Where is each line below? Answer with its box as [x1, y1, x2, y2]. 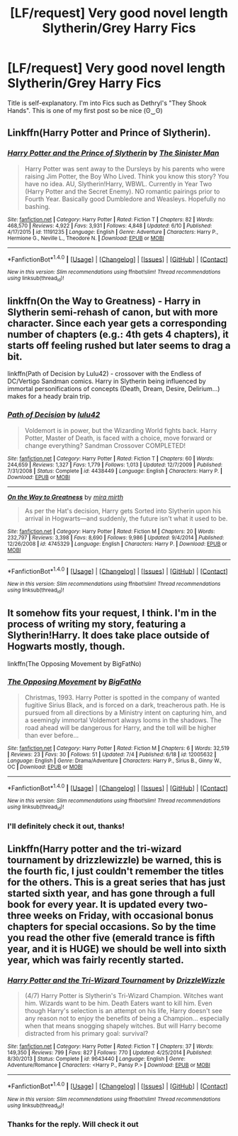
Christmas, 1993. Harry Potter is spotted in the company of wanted [24, 693, 220, 702]
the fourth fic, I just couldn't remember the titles [7, 865, 225, 877]
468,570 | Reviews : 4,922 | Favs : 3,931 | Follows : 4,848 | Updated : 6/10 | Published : [7, 222, 212, 229]
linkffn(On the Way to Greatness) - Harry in [7, 295, 201, 307]
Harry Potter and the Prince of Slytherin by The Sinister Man [7, 148, 220, 158]
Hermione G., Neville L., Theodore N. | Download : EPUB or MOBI [7, 235, 164, 242]
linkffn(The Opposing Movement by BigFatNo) [7, 659, 142, 668]
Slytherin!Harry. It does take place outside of [7, 629, 210, 641]
